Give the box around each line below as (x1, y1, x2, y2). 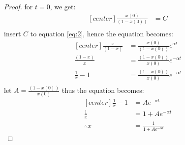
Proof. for (4, 1, 33, 11)
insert (4, 29, 21, 39)
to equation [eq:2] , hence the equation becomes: (30, 29, 173, 39)
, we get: (50, 1, 76, 11)
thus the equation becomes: (62, 85, 144, 95)
